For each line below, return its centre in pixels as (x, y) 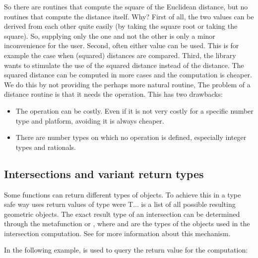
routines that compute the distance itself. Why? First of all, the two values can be (129, 16)
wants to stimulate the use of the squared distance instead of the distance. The (124, 65)
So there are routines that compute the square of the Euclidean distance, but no (126, 6)
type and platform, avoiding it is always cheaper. (90, 120)
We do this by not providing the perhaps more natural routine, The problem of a (127, 84)
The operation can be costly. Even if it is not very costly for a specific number (134, 110)
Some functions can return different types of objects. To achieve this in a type (123, 194)
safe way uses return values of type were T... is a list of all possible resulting (120, 204)
